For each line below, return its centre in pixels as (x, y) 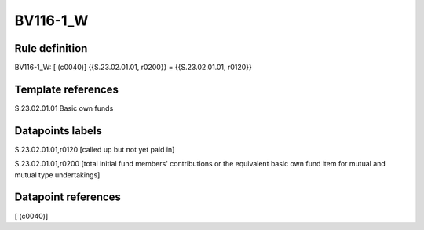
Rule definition (51, 48)
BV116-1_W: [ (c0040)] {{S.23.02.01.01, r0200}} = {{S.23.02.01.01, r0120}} (133, 68)
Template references (67, 89)
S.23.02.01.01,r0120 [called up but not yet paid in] (95, 149)
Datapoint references (68, 197)
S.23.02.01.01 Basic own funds (64, 108)
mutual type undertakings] (57, 175)
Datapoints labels (58, 131)
